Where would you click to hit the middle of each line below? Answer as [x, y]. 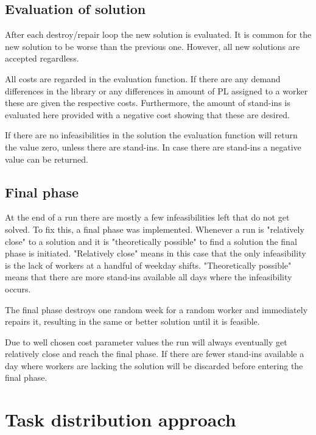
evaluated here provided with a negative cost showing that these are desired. [147, 114]
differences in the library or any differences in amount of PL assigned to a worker [156, 90]
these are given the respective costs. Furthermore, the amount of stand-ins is [148, 103]
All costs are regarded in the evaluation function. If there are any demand [143, 78]
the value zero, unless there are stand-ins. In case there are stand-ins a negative [153, 147]
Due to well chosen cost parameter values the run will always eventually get [146, 341]
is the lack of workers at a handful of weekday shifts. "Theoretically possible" [148, 265]
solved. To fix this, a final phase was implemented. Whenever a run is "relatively [155, 229]
